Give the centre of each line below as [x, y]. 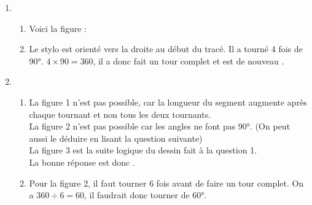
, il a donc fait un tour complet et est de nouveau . [189, 60]
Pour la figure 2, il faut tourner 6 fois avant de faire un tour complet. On [166, 183]
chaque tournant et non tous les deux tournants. [120, 114]
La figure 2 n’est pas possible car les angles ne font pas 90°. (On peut [160, 126]
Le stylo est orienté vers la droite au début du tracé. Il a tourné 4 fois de [166, 49]
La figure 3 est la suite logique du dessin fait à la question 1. [143, 150]
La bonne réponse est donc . [82, 162]
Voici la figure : [58, 28]
